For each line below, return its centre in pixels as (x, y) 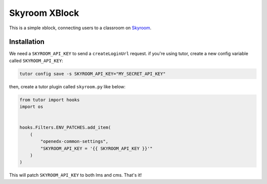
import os (31, 107)
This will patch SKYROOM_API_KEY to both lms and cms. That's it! (75, 175)
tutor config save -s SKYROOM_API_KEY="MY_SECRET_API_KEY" (92, 74)
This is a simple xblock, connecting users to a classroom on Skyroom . (80, 28)
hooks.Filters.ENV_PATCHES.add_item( (65, 127)
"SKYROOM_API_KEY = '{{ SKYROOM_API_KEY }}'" (96, 148)
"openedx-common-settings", (74, 142)
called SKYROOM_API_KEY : (36, 61)
